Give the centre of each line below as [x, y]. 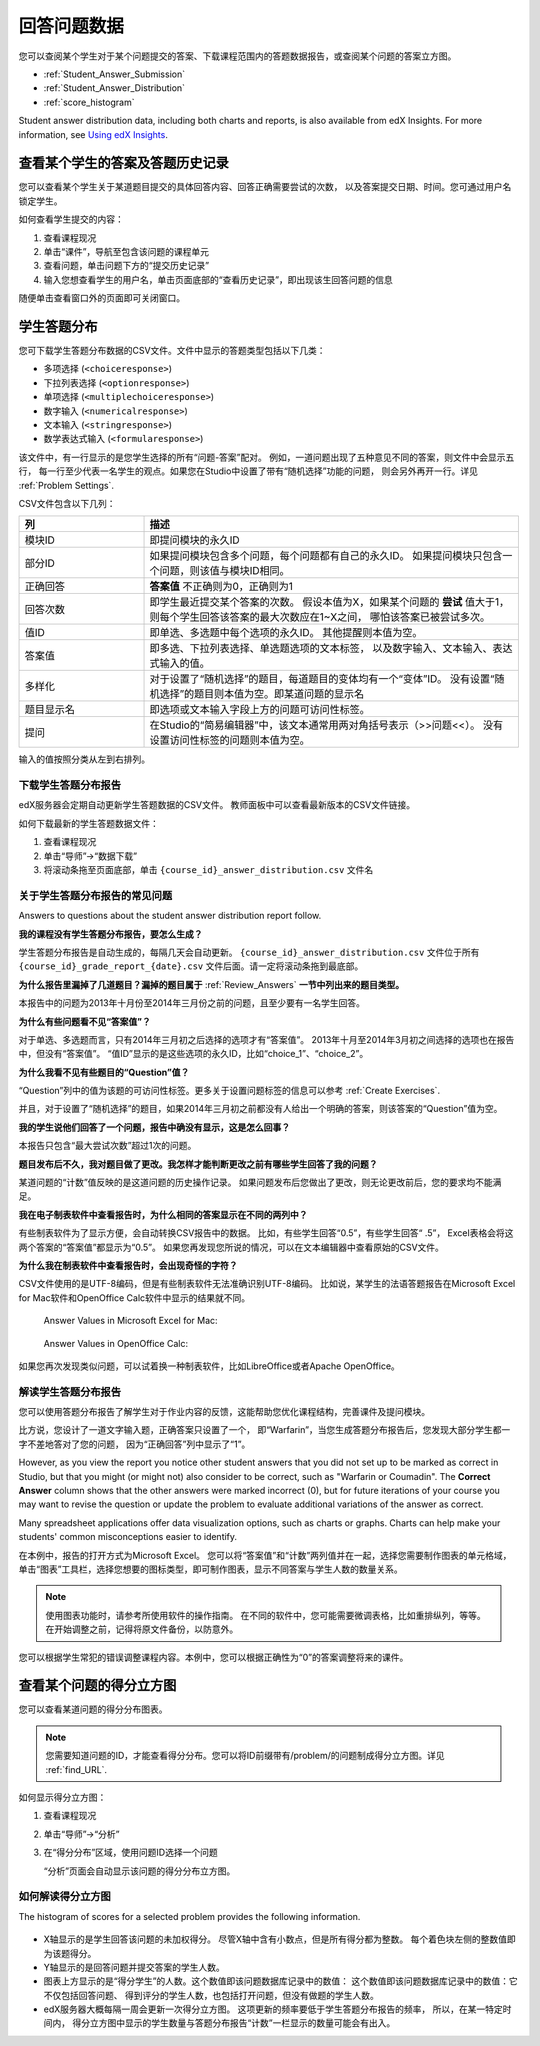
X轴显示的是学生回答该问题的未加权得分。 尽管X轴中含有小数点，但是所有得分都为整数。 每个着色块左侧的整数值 [275, 1939]
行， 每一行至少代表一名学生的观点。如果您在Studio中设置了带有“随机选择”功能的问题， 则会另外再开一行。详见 [248, 471]
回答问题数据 [71, 26]
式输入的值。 [179, 663]
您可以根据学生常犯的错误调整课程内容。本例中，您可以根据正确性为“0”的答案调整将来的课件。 [213, 1657]
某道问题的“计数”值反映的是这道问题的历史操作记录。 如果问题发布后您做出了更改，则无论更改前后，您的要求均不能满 [260, 1182]
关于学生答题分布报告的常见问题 [95, 895]
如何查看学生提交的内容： [71, 219]
